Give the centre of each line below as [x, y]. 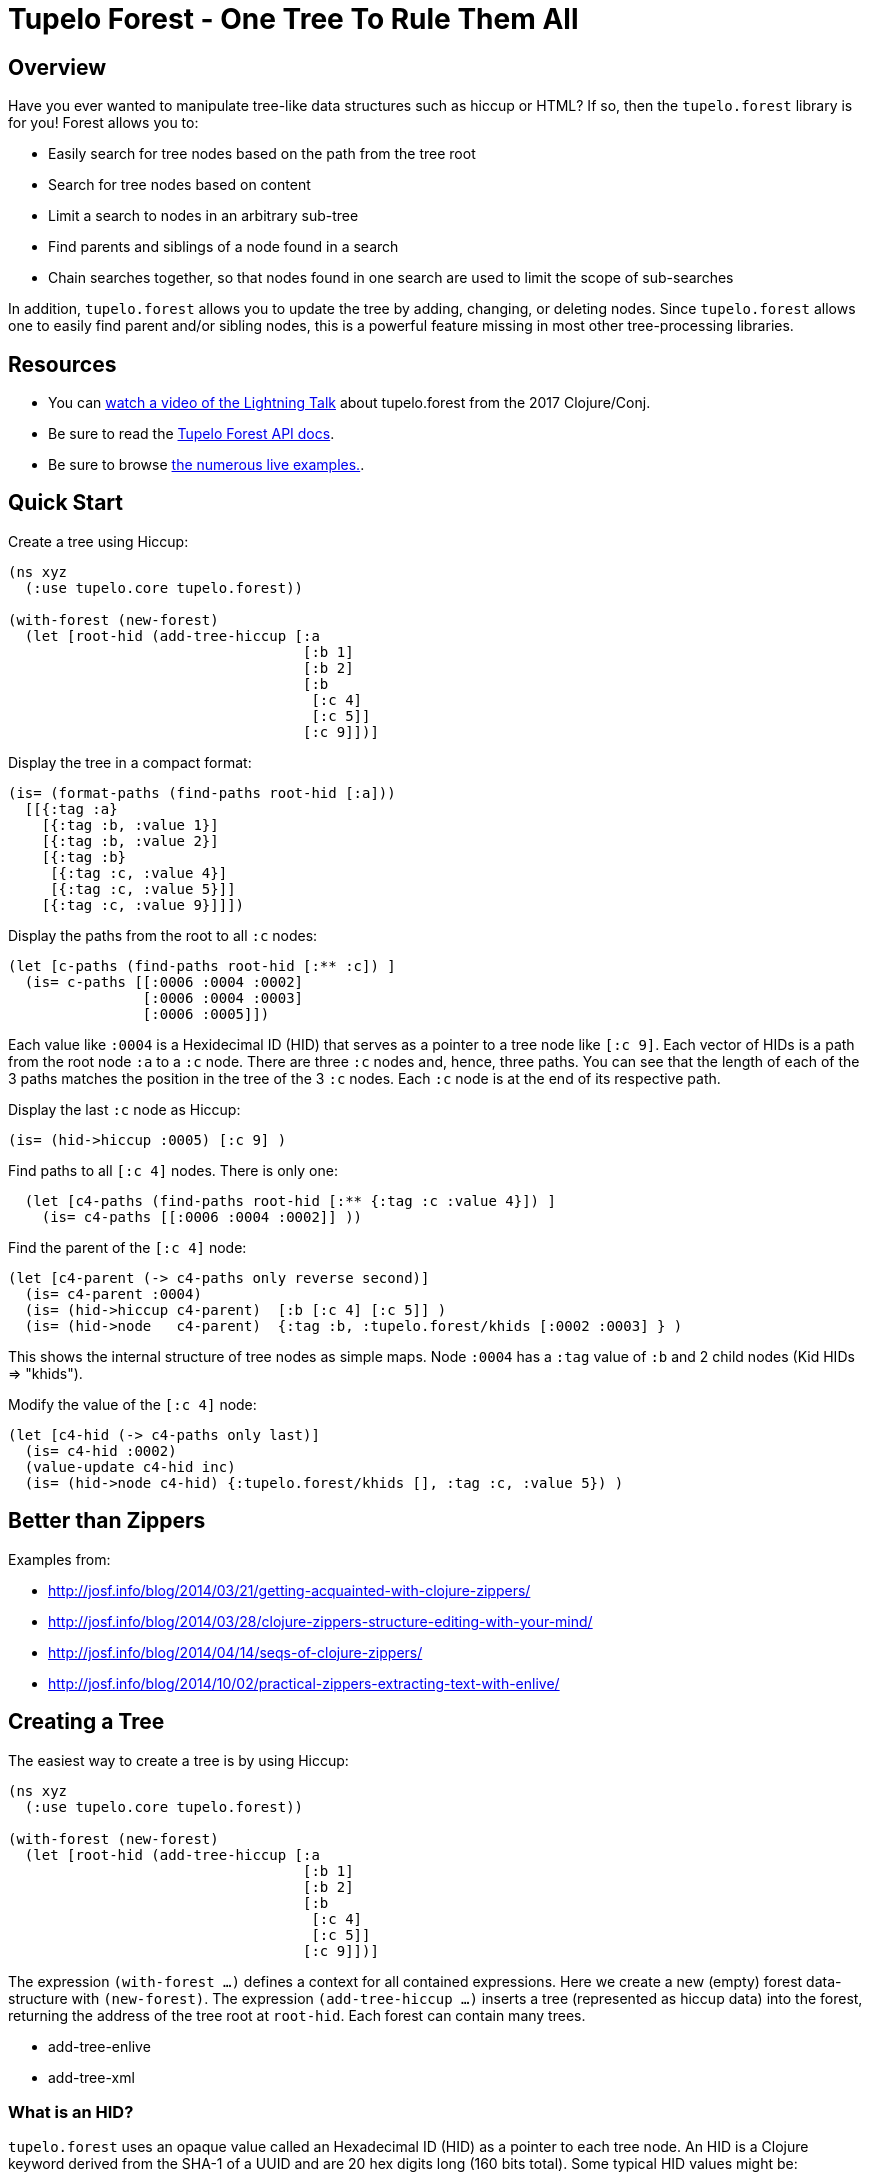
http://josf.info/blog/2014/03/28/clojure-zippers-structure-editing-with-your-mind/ [320, 1621]
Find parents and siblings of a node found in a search [223, 247]
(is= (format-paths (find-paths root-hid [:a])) [202, 792]
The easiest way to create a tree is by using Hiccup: [178, 1760]
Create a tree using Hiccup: [98, 541]
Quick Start [65, 503]
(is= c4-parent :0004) [113, 1293]
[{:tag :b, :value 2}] [130, 840]
